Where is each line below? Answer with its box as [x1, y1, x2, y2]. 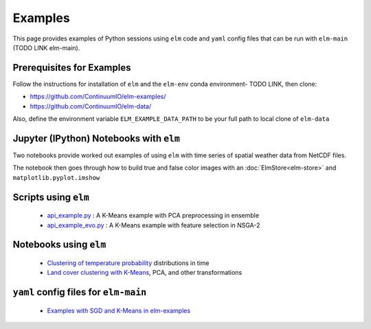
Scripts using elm [12, 191, 89, 203]
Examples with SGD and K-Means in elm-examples [47, 306, 191, 315]
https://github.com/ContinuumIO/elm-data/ [30, 102, 152, 110]
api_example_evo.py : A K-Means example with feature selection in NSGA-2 [47, 220, 260, 229]
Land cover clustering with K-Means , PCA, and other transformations [47, 269, 243, 277]
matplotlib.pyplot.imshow [12, 174, 100, 181]
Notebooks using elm [12, 239, 106, 251]
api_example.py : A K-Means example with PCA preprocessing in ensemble [47, 212, 260, 220]
